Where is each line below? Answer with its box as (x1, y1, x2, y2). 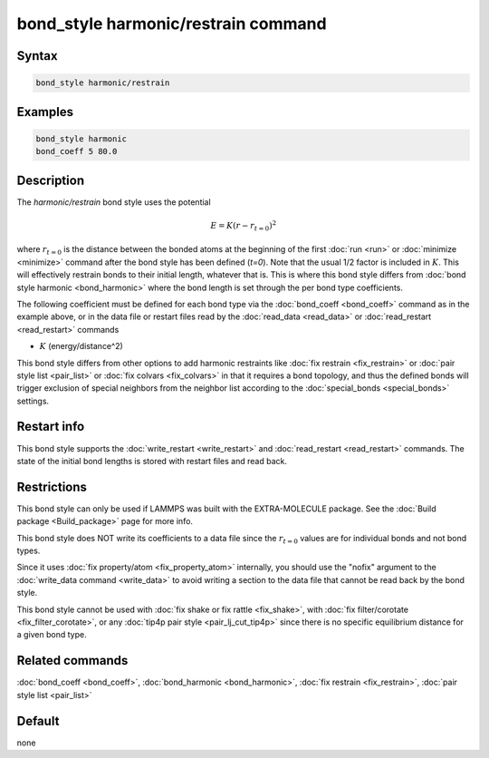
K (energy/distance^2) (39, 341, 124, 352)
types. (16, 545, 41, 557)
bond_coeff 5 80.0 (35, 146, 118, 157)
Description (16, 172, 85, 188)
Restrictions (16, 479, 88, 494)
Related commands (16, 653, 129, 668)
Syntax (16, 48, 58, 63)
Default (16, 713, 60, 729)
